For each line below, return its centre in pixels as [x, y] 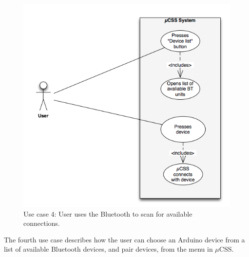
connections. [42, 223]
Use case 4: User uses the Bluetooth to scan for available [108, 213]
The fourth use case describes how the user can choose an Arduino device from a [124, 239]
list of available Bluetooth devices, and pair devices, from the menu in [108, 249]
